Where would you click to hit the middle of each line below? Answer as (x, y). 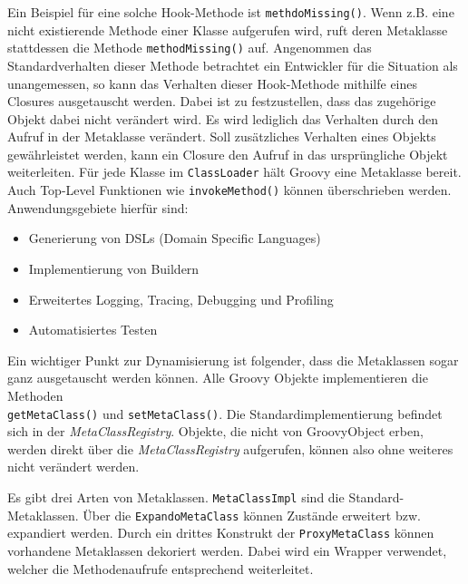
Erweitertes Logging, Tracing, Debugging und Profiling (181, 299)
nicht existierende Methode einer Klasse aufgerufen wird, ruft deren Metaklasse (228, 29)
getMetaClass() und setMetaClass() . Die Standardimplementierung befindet (225, 413)
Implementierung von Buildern (114, 268)
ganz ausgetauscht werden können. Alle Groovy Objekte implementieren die (218, 378)
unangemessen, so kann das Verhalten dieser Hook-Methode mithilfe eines (213, 83)
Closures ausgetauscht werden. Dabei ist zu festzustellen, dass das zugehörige (222, 101)
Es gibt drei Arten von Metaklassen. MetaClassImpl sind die (176, 496)
